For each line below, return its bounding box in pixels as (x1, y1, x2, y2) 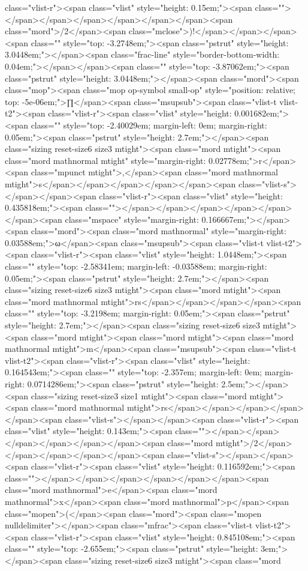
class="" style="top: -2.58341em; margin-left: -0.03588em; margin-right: (5, 260, 267, 273)
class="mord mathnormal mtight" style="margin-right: (5, 154, 206, 166)
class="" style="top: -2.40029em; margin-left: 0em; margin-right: (31, 118, 267, 131)
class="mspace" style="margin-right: (65, 213, 199, 225)
